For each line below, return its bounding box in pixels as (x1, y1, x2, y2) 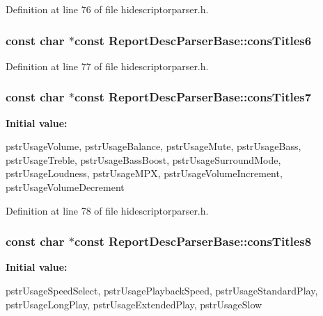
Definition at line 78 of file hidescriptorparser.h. (6, 203, 209, 217)
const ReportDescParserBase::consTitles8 (74, 233, 312, 250)
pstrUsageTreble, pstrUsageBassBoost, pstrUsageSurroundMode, (6, 152, 281, 167)
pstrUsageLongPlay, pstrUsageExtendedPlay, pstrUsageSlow (6, 297, 262, 311)
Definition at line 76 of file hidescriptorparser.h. (6, 2, 209, 16)
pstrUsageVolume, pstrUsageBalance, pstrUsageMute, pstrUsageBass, (6, 139, 301, 153)
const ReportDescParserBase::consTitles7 (74, 88, 312, 106)
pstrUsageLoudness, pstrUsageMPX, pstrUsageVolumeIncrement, (6, 166, 283, 181)
